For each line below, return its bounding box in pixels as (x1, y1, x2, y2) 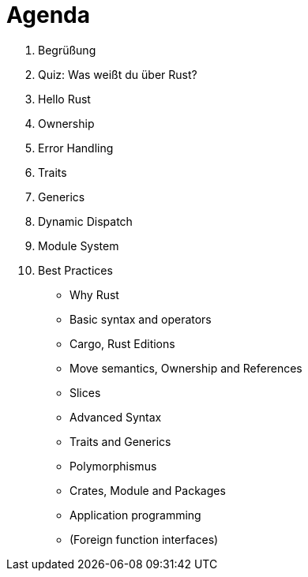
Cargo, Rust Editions (69, 336, 175, 350)
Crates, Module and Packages (69, 483, 226, 497)
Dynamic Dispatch (38, 214, 133, 228)
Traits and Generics (69, 434, 171, 448)
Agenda (6, 2, 90, 28)
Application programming (69, 508, 201, 522)
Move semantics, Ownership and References (69, 361, 302, 375)
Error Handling (38, 141, 114, 155)
